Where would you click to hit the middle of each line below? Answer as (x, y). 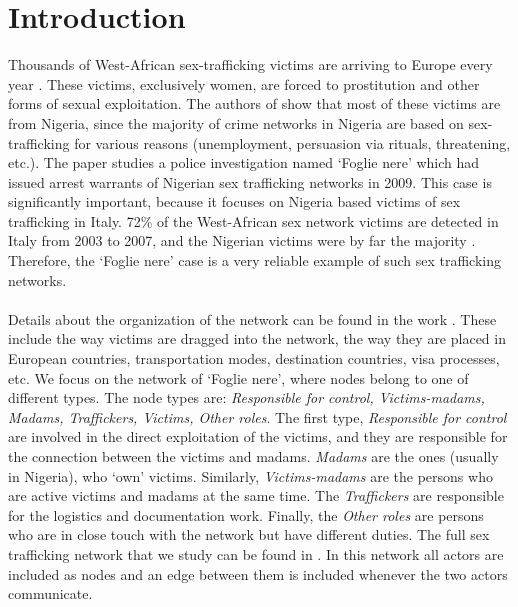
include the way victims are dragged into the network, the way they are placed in (257, 338)
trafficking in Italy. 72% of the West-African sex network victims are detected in (253, 220)
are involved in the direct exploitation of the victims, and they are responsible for (258, 436)
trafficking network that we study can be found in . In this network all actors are (256, 553)
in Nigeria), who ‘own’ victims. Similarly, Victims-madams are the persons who (250, 475)
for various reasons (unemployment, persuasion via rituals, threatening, (292, 142)
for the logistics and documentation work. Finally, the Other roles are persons (246, 514)
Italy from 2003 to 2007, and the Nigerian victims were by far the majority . (242, 240)
